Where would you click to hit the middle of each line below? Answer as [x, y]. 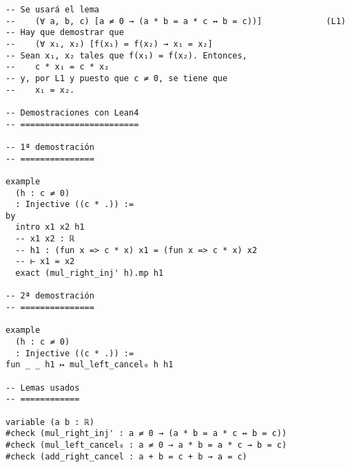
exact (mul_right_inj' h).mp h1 [90, 273]
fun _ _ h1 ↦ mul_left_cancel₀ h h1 [90, 365]
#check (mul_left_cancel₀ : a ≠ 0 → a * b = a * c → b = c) [146, 445]
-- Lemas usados [43, 388]
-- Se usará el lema [53, 10]
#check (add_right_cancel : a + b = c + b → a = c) [126, 456]
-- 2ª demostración [50, 296]
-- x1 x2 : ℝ [45, 239]
